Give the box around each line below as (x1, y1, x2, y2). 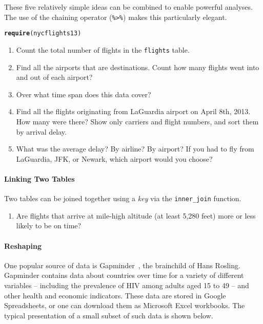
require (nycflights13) (4, 30, 82, 37)
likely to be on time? (16, 220, 82, 231)
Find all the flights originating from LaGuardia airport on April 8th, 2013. (16, 106, 251, 117)
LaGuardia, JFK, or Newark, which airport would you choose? (16, 153, 213, 164)
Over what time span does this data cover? (16, 89, 151, 99)
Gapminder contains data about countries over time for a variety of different (4, 270, 244, 280)
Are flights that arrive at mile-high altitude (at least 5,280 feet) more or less (16, 210, 256, 221)
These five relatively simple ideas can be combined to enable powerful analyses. (4, 2, 253, 12)
